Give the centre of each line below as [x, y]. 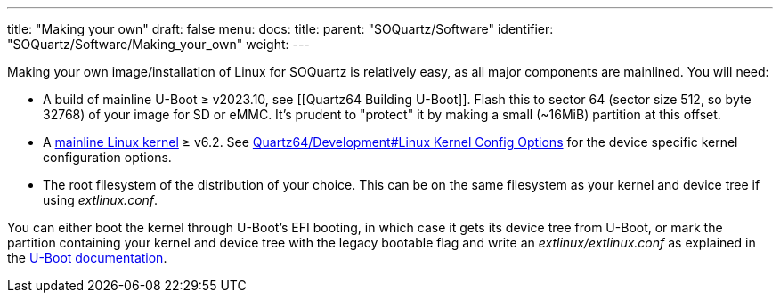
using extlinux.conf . [101, 200]
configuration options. [107, 157]
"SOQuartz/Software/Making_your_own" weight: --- [158, 44]
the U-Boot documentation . [87, 258]
